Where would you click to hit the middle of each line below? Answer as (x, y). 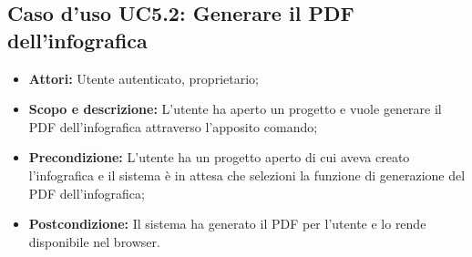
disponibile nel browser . (94, 241)
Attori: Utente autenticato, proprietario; (144, 78)
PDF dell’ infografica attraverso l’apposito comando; (173, 126)
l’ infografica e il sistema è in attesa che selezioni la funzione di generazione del (247, 175)
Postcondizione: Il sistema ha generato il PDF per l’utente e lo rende (227, 224)
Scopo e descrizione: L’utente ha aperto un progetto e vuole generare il (235, 109)
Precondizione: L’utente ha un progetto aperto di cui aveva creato (219, 157)
